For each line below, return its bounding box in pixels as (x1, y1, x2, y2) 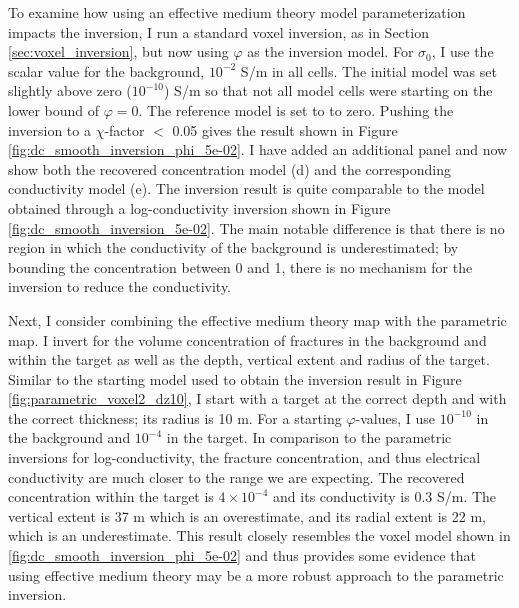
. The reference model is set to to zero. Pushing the (138, 99, 454, 120)
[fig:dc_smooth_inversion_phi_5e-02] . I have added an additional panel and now (8, 139, 508, 160)
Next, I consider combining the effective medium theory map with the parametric (8, 309, 507, 330)
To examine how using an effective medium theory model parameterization (8, 2, 466, 22)
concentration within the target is (8, 486, 214, 507)
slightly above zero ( (8, 80, 132, 101)
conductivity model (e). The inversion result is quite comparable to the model (8, 178, 485, 199)
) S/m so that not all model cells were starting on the (163, 80, 493, 101)
